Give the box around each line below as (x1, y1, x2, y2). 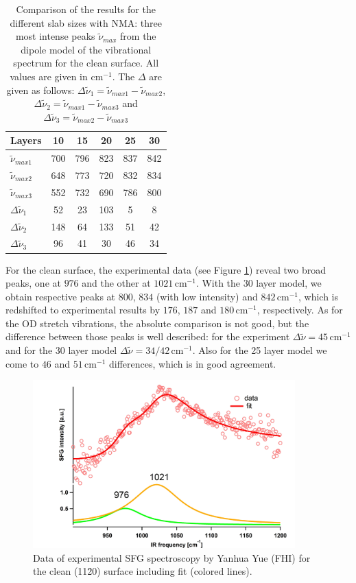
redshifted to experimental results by (5, 302, 161, 317)
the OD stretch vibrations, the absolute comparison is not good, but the (5, 316, 309, 330)
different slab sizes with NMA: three (10, 15, 163, 29)
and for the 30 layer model (5, 343, 117, 357)
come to (5, 356, 39, 370)
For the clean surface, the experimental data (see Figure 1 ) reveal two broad (5, 262, 327, 276)
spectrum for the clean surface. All (13, 56, 159, 70)
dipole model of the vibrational (21, 42, 152, 56)
